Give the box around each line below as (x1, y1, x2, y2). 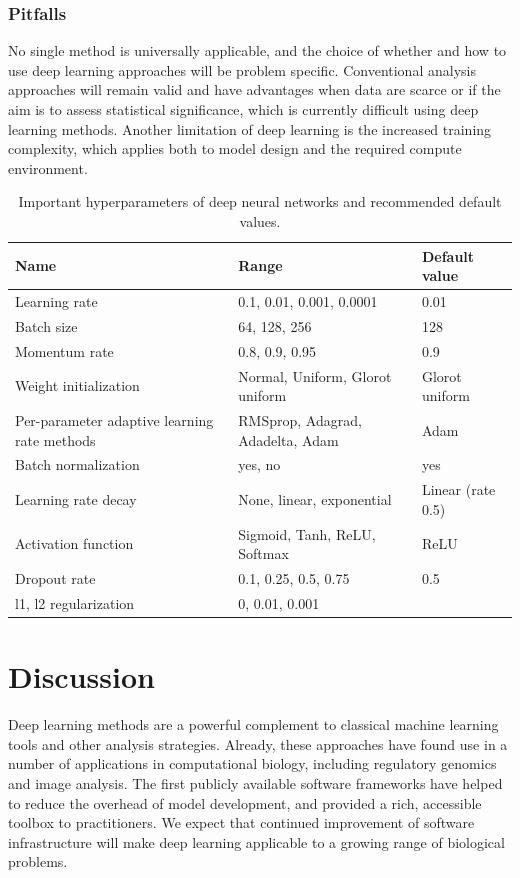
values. (239, 210, 281, 231)
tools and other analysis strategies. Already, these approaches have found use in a (8, 733, 508, 754)
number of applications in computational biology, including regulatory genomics (8, 753, 497, 774)
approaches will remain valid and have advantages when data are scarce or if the (8, 79, 501, 100)
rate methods (15, 429, 96, 450)
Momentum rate (15, 340, 114, 361)
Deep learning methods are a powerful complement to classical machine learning (8, 714, 499, 735)
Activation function (15, 533, 134, 554)
